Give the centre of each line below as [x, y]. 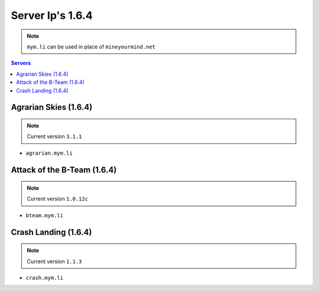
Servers [21, 63]
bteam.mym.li [45, 215]
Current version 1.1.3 [54, 261]
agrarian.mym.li [49, 153]
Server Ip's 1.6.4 [52, 15]
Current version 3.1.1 [54, 136]
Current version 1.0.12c [58, 199]
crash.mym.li [45, 278]
